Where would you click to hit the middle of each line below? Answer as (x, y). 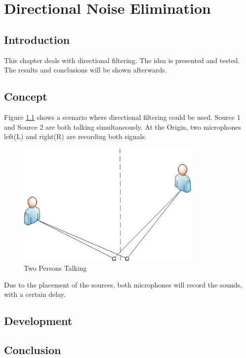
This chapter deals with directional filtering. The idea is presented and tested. (122, 60)
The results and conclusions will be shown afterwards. (85, 70)
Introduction (37, 39)
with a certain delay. (35, 294)
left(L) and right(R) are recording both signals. (75, 136)
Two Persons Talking (55, 268)
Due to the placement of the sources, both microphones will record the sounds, (123, 284)
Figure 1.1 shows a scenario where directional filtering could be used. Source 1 (122, 117)
